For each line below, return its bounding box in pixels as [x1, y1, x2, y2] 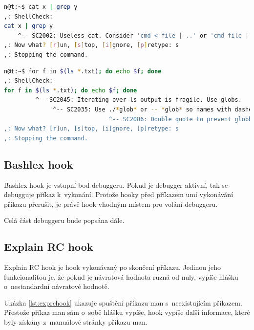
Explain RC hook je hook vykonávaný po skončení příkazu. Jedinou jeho [4, 262, 221, 272]
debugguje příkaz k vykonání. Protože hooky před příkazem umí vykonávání [4, 189, 233, 199]
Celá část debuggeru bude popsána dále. [4, 215, 125, 225]
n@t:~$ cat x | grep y [4, 3, 78, 10]
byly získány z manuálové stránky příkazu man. [4, 317, 148, 327]
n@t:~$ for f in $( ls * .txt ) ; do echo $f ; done [4, 67, 162, 75]
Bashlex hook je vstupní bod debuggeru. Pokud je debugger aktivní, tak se [4, 179, 228, 190]
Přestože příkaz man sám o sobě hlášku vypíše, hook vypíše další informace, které [4, 307, 250, 317]
